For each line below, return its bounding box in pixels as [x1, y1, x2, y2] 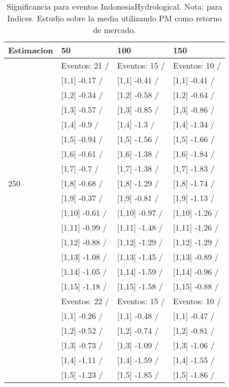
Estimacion [8, 44, 53, 56]
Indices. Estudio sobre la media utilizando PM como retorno [7, 12, 222, 24]
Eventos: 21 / [61, 59, 109, 71]
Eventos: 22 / [61, 295, 109, 307]
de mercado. [93, 24, 136, 36]
